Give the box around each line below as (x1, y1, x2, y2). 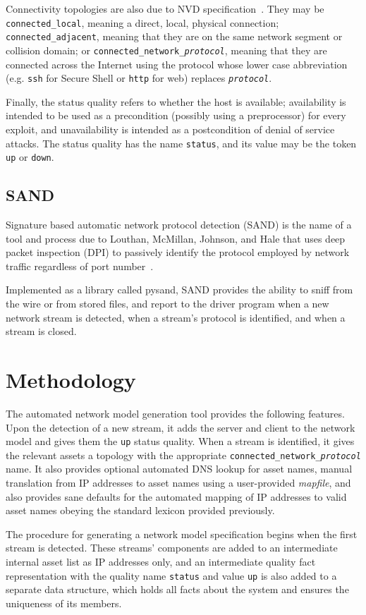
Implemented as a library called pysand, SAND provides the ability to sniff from (6, 282, 353, 297)
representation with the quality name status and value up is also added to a (6, 568, 337, 583)
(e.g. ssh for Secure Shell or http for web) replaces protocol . (6, 71, 272, 85)
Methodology (6, 365, 136, 394)
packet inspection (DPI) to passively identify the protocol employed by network (6, 245, 350, 260)
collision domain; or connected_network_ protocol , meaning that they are (6, 42, 327, 57)
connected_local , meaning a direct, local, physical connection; (6, 15, 279, 30)
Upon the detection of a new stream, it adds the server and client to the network (6, 420, 355, 434)
